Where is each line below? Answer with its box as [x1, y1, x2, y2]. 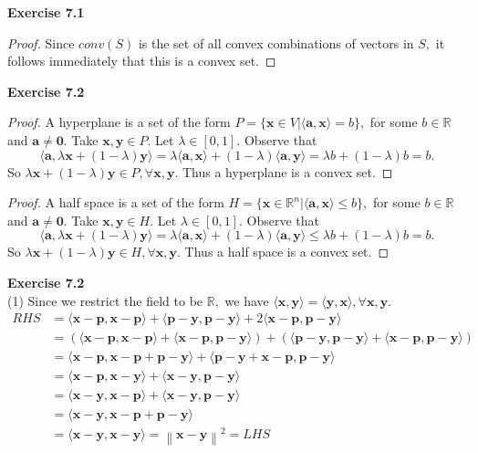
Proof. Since [7, 33, 75, 52]
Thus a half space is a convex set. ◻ [184, 242, 390, 261]
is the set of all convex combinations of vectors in [138, 33, 414, 52]
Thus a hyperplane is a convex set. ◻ [182, 162, 393, 181]
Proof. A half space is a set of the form [7, 193, 224, 212]
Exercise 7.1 [7, 3, 85, 21]
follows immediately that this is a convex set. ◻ [7, 51, 276, 70]
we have [224, 290, 269, 310]
